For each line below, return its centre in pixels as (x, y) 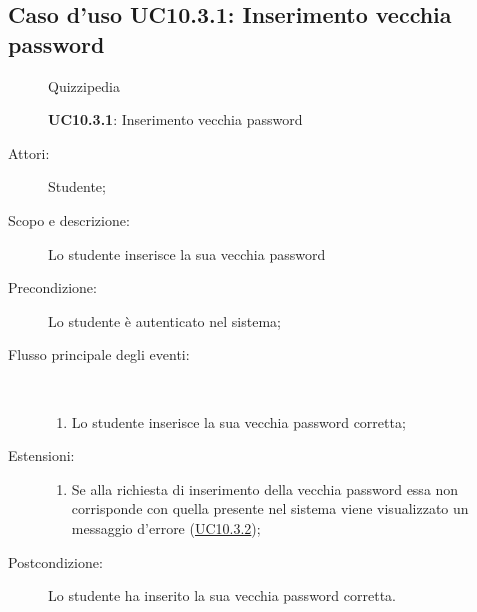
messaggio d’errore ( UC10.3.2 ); (166, 527)
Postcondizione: (55, 561)
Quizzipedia (84, 85)
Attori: (29, 152)
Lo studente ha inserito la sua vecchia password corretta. (222, 595)
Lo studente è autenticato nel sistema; (164, 320)
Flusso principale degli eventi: (99, 354)
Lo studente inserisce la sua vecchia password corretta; (238, 421)
